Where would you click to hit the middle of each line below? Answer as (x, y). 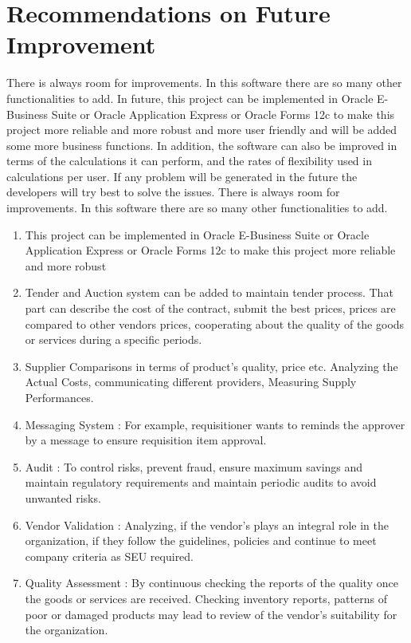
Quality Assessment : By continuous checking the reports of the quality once (211, 583)
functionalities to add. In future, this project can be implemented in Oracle (190, 98)
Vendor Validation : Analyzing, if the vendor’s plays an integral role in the (207, 525)
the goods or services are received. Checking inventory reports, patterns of (206, 598)
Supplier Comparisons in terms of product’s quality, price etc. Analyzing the (211, 366)
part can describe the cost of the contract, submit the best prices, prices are (210, 308)
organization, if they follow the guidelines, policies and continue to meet (201, 540)
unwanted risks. (63, 497)
